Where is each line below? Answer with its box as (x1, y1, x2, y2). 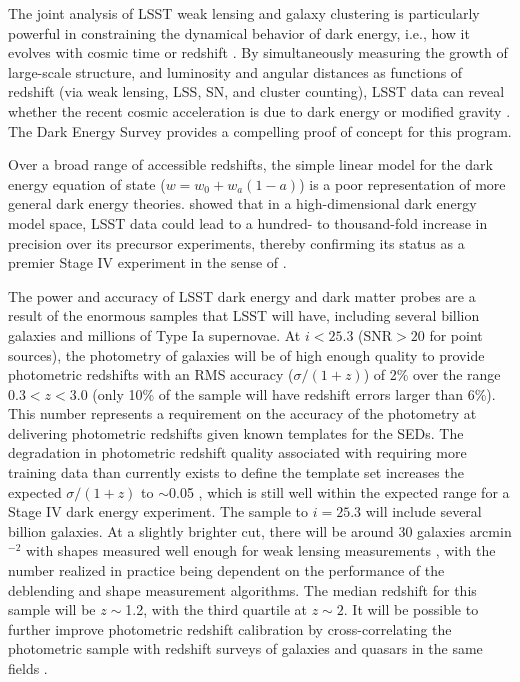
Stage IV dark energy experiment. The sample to (8, 501, 309, 522)
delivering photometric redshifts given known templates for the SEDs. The (8, 422, 464, 443)
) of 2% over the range (363, 364, 501, 385)
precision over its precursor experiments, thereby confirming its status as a (8, 232, 465, 253)
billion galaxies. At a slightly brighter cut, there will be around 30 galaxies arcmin (8, 520, 512, 541)
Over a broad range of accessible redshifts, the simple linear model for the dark (8, 154, 493, 175)
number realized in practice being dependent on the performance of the (8, 560, 445, 581)
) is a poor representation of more (299, 173, 506, 194)
